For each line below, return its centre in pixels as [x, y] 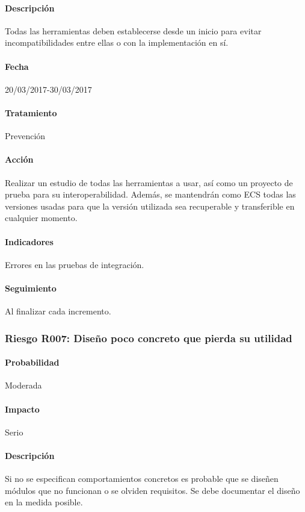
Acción [19, 159]
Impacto [22, 409]
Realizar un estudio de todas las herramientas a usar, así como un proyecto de [149, 182]
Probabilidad [32, 362]
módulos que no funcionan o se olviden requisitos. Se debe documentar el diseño [152, 490]
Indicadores [29, 241]
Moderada [23, 385]
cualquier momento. [41, 218]
